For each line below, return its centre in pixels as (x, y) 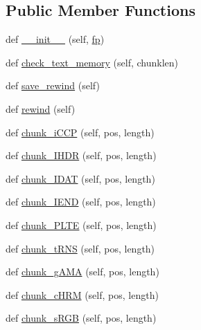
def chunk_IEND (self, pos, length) (81, 202)
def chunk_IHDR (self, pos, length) (81, 155)
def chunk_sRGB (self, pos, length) (81, 318)
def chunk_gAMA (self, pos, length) (82, 272)
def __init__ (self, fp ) (55, 39)
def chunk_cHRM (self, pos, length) (82, 294)
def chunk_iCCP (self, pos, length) (80, 132)
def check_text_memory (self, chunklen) (92, 62)
